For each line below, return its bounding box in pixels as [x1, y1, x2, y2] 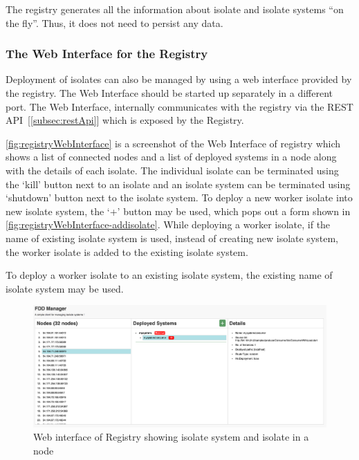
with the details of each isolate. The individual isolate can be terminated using [6, 163, 339, 177]
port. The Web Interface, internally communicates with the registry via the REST [6, 99, 353, 113]
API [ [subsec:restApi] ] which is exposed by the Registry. [6, 113, 244, 127]
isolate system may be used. [6, 281, 124, 295]
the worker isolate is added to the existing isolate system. [6, 244, 248, 259]
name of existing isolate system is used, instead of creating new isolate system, [6, 230, 339, 245]
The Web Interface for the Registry [6, 45, 208, 62]
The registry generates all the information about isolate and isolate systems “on [6, 2, 344, 16]
